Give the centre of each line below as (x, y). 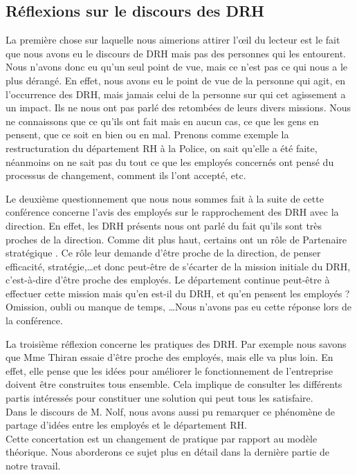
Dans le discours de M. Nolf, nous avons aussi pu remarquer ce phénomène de (171, 411)
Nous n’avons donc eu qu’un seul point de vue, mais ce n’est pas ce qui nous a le (177, 67)
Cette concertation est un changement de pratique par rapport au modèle (162, 438)
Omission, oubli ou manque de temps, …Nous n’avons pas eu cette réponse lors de (179, 307)
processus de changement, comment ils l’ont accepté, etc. (126, 175)
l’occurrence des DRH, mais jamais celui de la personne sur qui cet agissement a (176, 94)
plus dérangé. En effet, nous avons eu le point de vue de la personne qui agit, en (175, 80)
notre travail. (33, 466)
